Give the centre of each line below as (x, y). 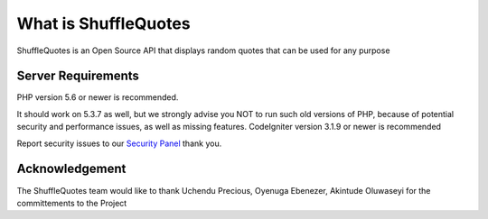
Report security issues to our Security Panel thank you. (119, 143)
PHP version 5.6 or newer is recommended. (98, 97)
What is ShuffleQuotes (103, 23)
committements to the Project (72, 203)
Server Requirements (78, 76)
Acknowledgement (71, 169)
